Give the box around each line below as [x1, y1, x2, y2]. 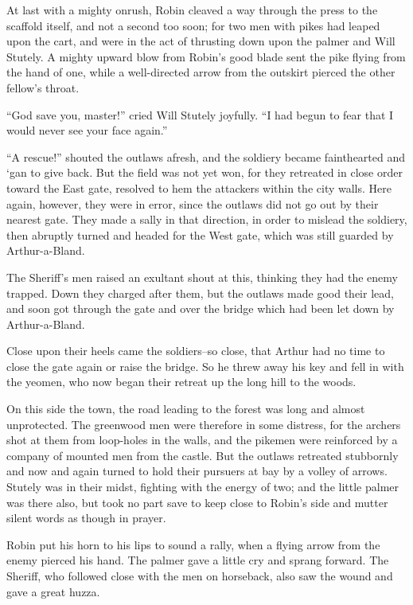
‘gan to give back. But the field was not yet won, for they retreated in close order [6, 164, 403, 181]
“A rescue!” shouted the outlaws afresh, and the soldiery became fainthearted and [6, 148, 406, 165]
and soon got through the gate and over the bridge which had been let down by [6, 300, 395, 317]
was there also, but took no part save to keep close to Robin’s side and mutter [6, 494, 388, 510]
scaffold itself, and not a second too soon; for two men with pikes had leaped [6, 17, 380, 33]
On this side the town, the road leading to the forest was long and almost [6, 400, 365, 417]
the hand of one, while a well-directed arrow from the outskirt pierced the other [6, 64, 395, 80]
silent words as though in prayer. [6, 509, 166, 526]
